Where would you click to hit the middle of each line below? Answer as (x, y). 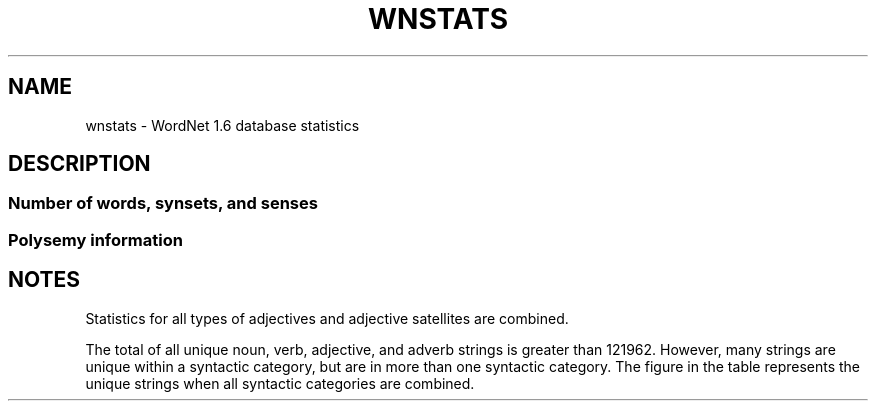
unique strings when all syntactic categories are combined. (280, 383)
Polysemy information (95, 239)
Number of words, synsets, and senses (163, 203)
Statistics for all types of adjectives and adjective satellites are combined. (327, 318)
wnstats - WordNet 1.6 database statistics (222, 125)
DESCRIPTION (79, 164)
